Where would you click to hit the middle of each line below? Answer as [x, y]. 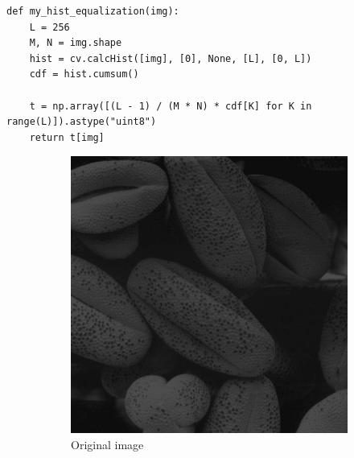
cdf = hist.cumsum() [84, 74]
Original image [107, 444]
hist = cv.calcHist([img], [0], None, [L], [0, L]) [171, 58]
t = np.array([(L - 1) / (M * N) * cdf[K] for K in [171, 106]
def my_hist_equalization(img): [93, 11]
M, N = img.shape [76, 43]
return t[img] [67, 137]
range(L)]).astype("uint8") [82, 122]
